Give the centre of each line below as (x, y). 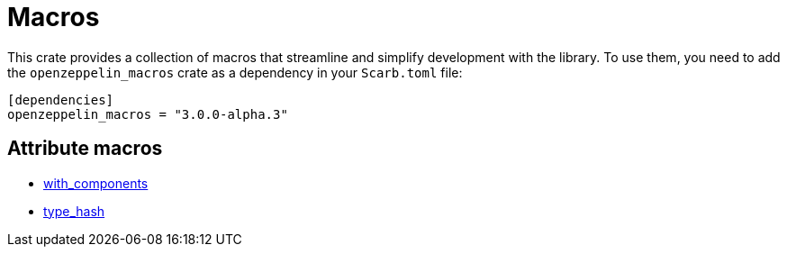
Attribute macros (85, 149)
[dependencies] (61, 100)
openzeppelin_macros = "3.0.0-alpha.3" (148, 114)
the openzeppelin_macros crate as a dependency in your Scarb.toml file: (235, 72)
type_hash (74, 211)
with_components (96, 183)
